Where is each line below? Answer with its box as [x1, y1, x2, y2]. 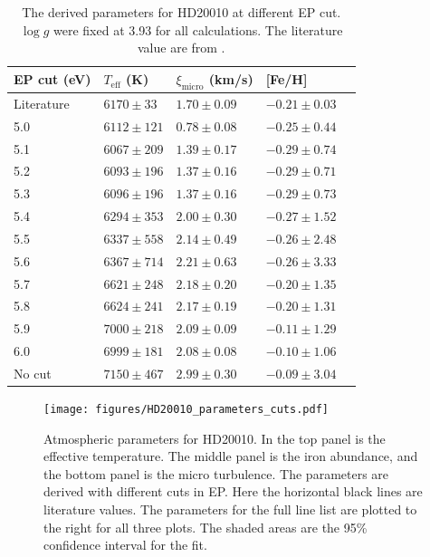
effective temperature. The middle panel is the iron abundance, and [43, 447, 418, 466]
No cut [14, 363, 52, 382]
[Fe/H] [265, 70, 308, 89]
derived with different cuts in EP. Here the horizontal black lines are [43, 482, 423, 501]
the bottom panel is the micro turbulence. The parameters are [43, 464, 389, 483]
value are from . [137, 38, 225, 57]
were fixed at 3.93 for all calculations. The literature [53, 20, 343, 39]
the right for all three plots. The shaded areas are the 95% [43, 517, 368, 536]
